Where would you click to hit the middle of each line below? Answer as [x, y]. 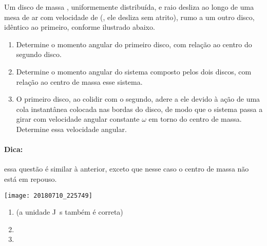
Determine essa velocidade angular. [71, 129]
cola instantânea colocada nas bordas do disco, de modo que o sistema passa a [139, 109]
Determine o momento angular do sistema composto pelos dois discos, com [134, 71]
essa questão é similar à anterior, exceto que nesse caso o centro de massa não [127, 169]
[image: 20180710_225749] [48, 195]
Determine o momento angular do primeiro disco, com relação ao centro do [134, 44]
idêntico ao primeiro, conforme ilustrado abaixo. [80, 27]
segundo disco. [39, 54]
